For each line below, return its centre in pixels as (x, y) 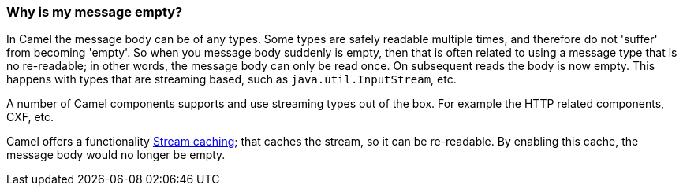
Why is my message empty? (95, 12)
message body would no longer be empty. (116, 155)
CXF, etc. (30, 117)
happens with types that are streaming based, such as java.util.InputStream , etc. (231, 79)
